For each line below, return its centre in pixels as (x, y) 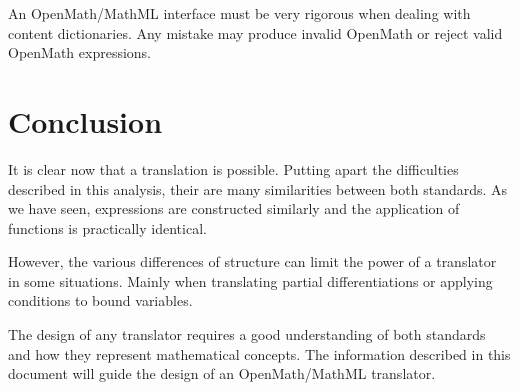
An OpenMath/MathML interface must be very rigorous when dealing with (239, 13)
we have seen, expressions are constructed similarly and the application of (234, 208)
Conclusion (85, 120)
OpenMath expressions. (80, 52)
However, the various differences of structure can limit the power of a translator (252, 261)
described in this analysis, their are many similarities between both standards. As (258, 188)
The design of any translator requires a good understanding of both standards (247, 334)
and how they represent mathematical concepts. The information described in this (259, 353)
